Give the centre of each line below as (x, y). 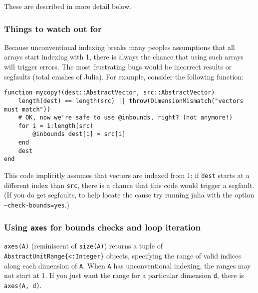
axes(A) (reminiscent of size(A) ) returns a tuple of (83, 246)
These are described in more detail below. (68, 6)
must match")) (27, 109)
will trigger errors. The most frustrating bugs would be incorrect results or (118, 66)
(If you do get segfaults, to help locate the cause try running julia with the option (129, 195)
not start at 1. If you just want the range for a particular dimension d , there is (124, 275)
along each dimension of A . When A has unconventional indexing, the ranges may (128, 265)
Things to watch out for (53, 28)
